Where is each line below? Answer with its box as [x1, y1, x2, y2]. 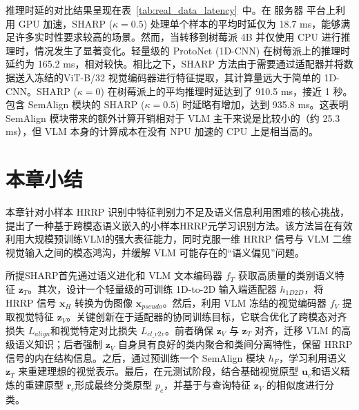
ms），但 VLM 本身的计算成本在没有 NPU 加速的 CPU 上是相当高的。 [6, 124, 318, 139]
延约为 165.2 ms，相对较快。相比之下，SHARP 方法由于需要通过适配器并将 [6, 57, 344, 71]
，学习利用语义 [278, 350, 347, 365]
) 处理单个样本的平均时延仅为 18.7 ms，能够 [143, 16, 341, 30]
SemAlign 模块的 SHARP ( [28, 97, 145, 112]
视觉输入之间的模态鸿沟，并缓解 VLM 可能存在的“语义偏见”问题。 [6, 245, 304, 259]
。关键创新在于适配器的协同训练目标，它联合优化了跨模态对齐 [66, 309, 347, 324]
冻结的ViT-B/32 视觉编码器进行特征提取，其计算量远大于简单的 [34, 70, 321, 84]
